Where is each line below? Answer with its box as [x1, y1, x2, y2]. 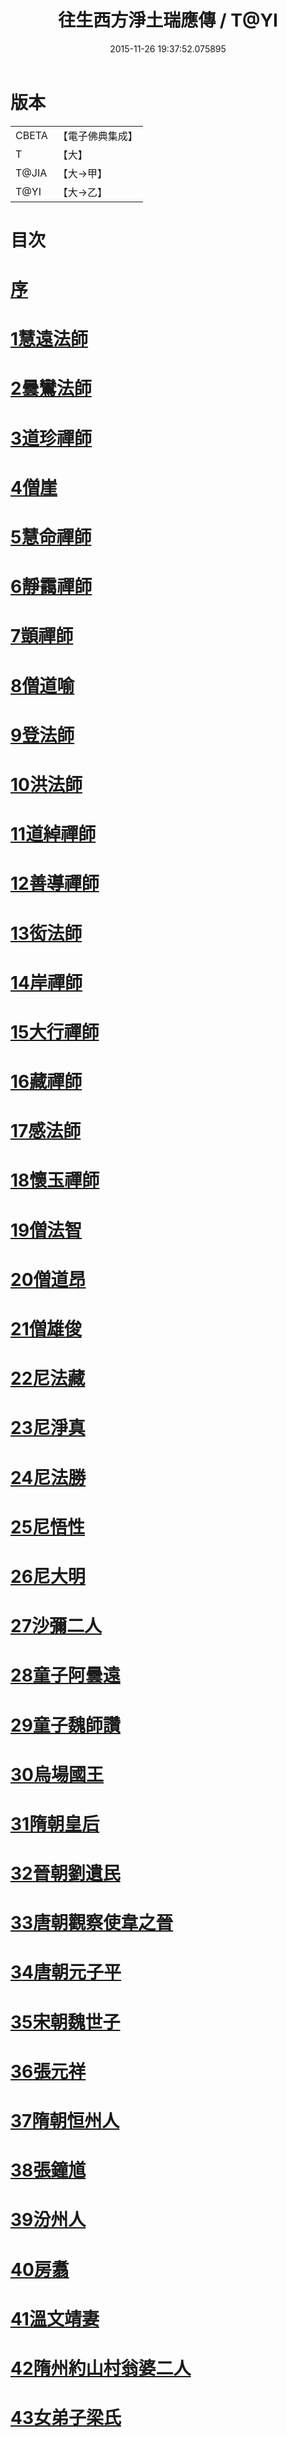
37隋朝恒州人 [10, 2110, 120, 2132]
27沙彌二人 [10, 1615, 102, 1638]
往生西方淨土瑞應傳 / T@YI [58, 9, 278, 32]
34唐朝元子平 [10, 1961, 122, 1984]
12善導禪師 [10, 872, 100, 895]
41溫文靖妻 [10, 2307, 100, 2330]
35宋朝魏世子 [10, 2011, 121, 2033]
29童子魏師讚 [10, 1714, 121, 1736]
